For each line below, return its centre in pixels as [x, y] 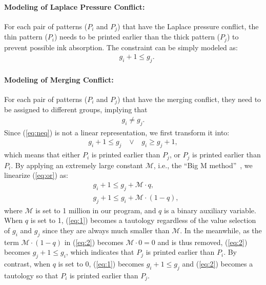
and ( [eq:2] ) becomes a [218, 263]
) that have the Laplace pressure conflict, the [188, 26]
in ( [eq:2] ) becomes [94, 242]
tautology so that [31, 275]
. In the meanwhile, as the [221, 230]
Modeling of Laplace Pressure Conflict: [75, 6]
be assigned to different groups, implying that [76, 109]
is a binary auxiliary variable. [210, 210]
